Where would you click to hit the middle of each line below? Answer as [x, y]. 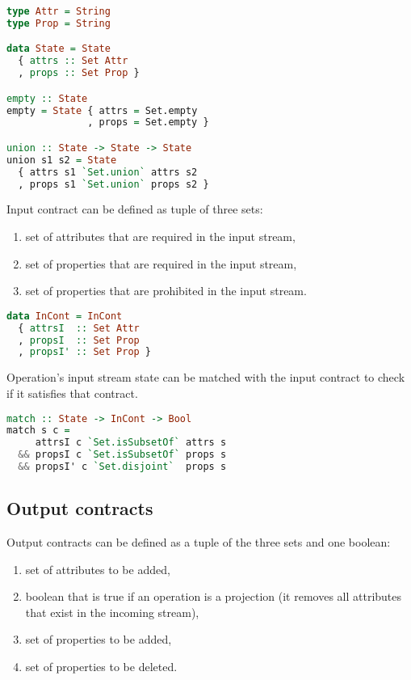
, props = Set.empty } [148, 122]
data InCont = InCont [65, 316]
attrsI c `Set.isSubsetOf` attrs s [131, 443]
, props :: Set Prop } [79, 73]
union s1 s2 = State [62, 160]
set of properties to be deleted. [101, 667]
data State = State [59, 49]
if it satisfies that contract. [72, 393]
